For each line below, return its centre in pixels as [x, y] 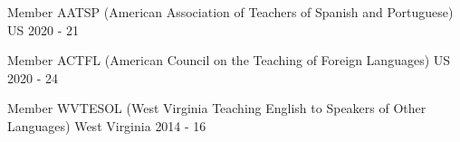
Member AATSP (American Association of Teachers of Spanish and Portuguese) [230, 12]
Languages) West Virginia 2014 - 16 [107, 125]
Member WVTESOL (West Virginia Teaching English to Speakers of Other [217, 108]
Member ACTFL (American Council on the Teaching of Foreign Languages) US [229, 60]
